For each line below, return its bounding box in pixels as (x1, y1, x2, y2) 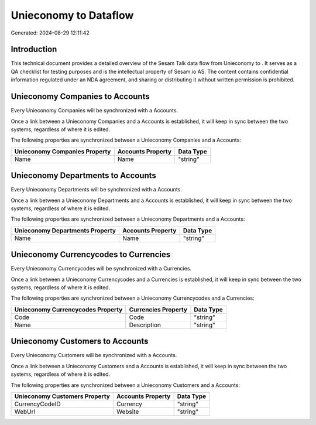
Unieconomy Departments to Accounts (11, 170, 156, 181)
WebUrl (14, 407, 35, 416)
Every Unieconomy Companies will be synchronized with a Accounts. (11, 107, 178, 114)
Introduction (11, 44, 57, 54)
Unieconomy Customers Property (14, 392, 111, 400)
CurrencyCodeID (14, 400, 61, 408)
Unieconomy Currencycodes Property (14, 305, 123, 313)
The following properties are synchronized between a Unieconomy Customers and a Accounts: (11, 381, 240, 389)
